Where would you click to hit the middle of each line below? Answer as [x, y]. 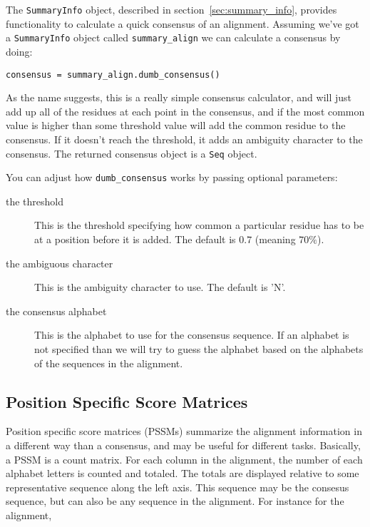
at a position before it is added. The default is [135, 239]
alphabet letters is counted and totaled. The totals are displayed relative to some [183, 473]
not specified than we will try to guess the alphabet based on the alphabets [199, 349]
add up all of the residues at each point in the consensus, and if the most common [185, 111]
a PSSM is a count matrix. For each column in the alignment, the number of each [184, 459]
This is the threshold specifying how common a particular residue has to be [199, 225]
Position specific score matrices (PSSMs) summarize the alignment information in [184, 431]
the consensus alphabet [56, 311]
